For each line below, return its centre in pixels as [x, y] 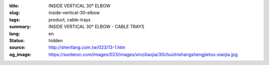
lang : [15, 33]
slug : [14, 13]
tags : [15, 19]
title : [14, 6]
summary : [20, 27]
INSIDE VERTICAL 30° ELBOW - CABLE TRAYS [96, 27]
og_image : [20, 54]
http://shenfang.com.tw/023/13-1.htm [87, 48]
